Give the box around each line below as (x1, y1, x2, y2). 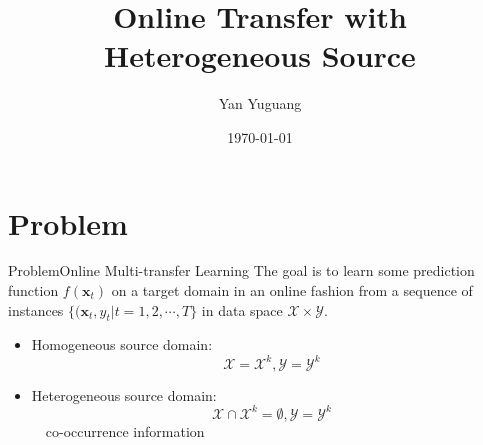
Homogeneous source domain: (31, 334, 213, 355)
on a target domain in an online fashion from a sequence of (111, 280, 473, 301)
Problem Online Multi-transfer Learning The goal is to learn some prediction (8, 260, 475, 281)
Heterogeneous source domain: (31, 384, 217, 405)
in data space (201, 299, 283, 320)
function (8, 280, 59, 301)
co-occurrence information (45, 420, 205, 441)
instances (8, 299, 64, 320)
